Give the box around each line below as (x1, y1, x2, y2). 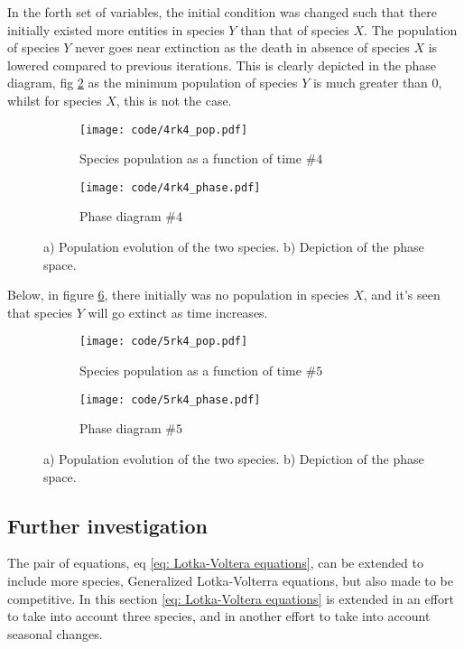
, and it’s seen (363, 285, 441, 304)
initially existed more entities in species (7, 20, 225, 39)
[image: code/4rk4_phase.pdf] (79, 181, 261, 194)
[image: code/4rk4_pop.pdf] (79, 123, 248, 136)
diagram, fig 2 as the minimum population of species (7, 73, 298, 92)
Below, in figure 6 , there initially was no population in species (7, 285, 349, 304)
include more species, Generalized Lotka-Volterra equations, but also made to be (7, 570, 453, 589)
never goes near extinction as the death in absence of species (75, 38, 410, 57)
